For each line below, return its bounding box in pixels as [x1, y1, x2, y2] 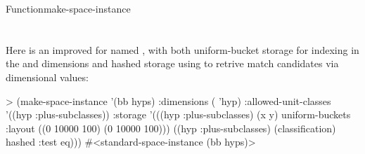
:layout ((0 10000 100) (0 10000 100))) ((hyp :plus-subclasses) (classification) [6, 120, 336, 135]
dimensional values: [6, 69, 89, 84]
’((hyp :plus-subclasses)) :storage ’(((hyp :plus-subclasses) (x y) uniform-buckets [6, 107, 351, 122]
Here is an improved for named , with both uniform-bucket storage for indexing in [6, 42, 359, 57]
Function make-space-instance [6, 1, 131, 15]
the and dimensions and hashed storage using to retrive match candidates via [6, 56, 339, 71]
